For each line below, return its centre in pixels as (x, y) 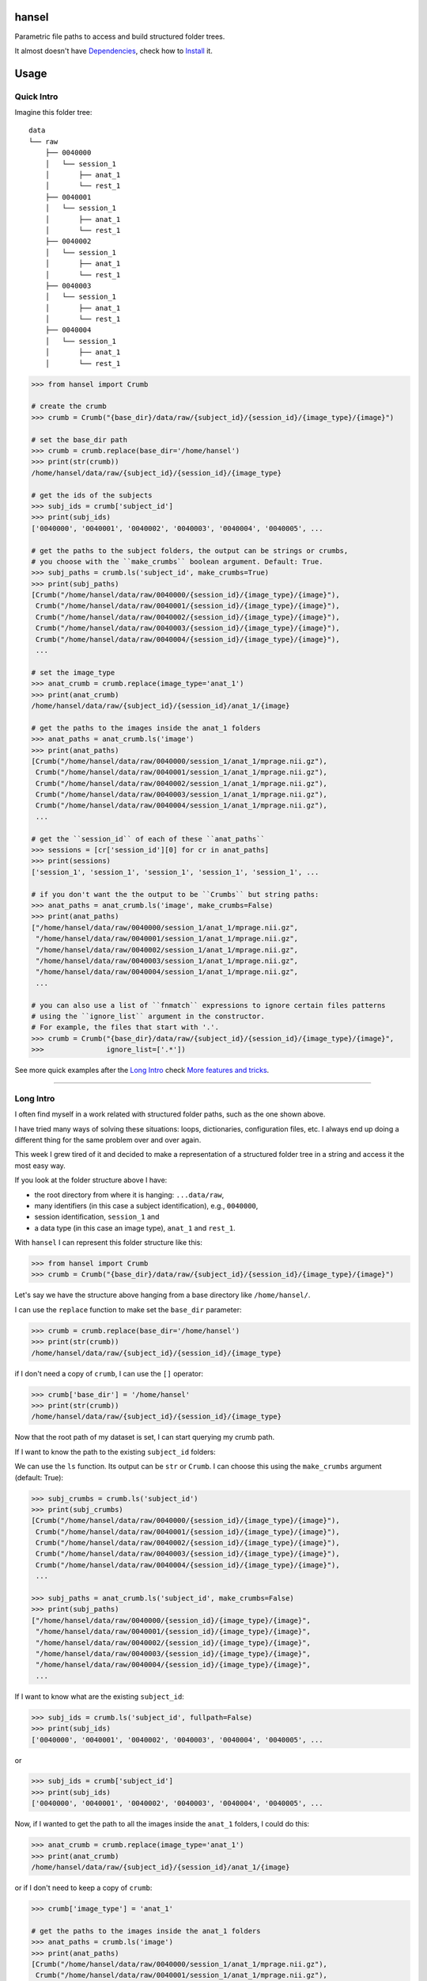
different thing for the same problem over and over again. (108, 1139)
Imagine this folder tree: (53, 113)
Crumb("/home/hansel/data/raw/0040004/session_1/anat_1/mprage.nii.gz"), (182, 805)
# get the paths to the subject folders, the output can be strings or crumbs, (190, 550)
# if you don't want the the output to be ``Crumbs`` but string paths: (175, 894)
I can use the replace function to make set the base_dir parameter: (128, 1309)
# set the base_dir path (79, 439)
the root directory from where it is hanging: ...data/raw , (129, 1195)
